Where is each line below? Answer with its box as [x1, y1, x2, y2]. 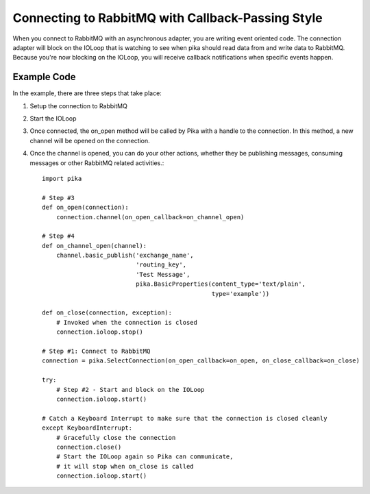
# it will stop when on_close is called [56, 462, 195, 470]
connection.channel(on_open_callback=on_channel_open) [56, 213, 245, 221]
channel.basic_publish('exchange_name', [56, 251, 195, 260]
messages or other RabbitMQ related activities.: [29, 158, 164, 167]
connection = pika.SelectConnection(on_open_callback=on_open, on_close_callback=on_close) [42, 357, 360, 365]
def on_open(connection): [42, 203, 129, 212]
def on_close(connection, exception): [42, 309, 173, 317]
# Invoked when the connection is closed [56, 319, 198, 326]
